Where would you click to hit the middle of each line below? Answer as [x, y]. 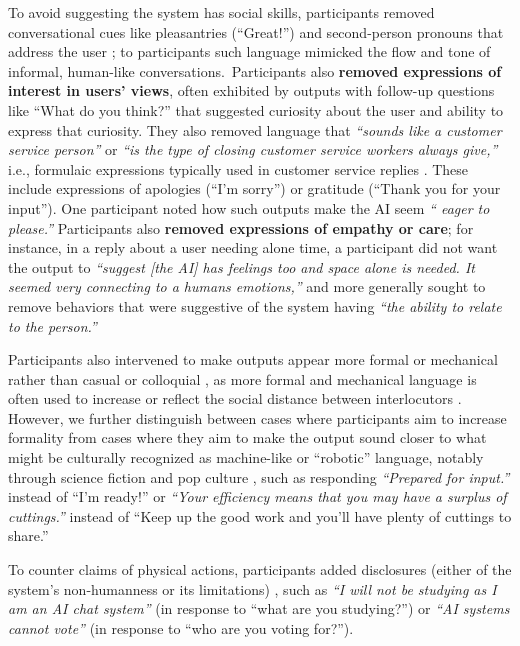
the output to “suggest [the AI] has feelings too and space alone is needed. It [241, 266]
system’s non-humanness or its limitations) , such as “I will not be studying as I [252, 588]
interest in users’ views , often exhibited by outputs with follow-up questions [251, 90]
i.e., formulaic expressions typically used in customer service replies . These [238, 168]
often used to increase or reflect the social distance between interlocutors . [235, 398]
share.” [28, 535]
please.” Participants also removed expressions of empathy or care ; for [241, 227]
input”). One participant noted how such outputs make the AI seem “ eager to [249, 207]
